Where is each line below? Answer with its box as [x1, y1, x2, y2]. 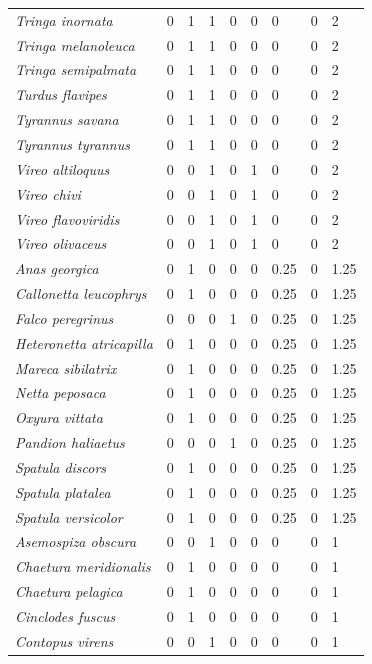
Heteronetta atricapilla [15, 332, 153, 353]
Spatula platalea [15, 481, 111, 502]
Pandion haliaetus [15, 432, 125, 453]
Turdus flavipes [15, 84, 107, 105]
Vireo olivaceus [15, 233, 107, 254]
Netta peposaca [15, 382, 106, 403]
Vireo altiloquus [15, 158, 110, 179]
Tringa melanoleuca [15, 34, 135, 55]
